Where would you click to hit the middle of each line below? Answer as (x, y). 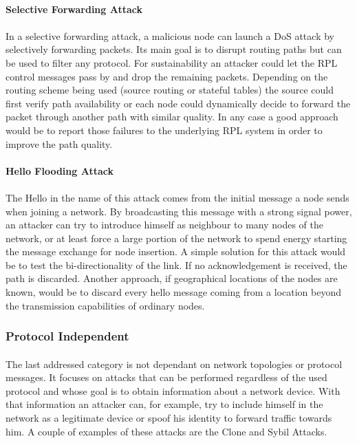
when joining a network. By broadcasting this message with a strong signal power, (179, 211)
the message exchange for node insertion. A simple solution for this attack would (176, 251)
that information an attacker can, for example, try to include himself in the (164, 404)
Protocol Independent (67, 336)
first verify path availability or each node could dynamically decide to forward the (178, 103)
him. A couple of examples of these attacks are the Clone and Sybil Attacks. (166, 431)
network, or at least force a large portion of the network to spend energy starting (176, 238)
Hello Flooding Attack (60, 170)
